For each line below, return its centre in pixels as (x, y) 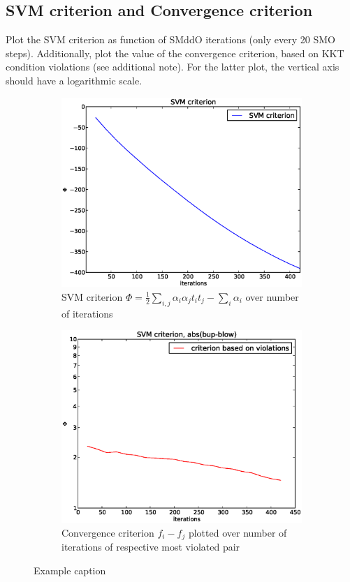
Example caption (70, 570)
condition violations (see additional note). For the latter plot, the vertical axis (173, 67)
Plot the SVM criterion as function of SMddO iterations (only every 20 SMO (170, 39)
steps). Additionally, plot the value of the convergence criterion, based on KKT (175, 53)
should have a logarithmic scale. (74, 80)
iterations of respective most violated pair (151, 547)
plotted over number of (238, 532)
